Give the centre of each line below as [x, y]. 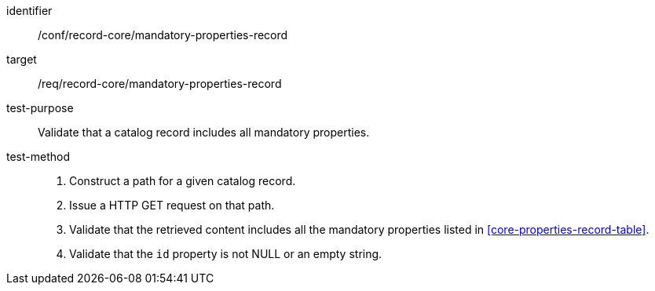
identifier [29, 11]
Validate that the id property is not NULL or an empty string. [226, 254]
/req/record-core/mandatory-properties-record [160, 84]
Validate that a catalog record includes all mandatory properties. [204, 132]
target [22, 59]
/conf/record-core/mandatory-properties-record [163, 35]
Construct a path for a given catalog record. [183, 181]
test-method [38, 156]
